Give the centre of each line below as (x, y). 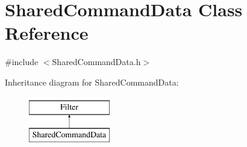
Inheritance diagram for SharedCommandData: (92, 82)
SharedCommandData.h (96, 62)
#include (22, 62)
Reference (47, 33)
